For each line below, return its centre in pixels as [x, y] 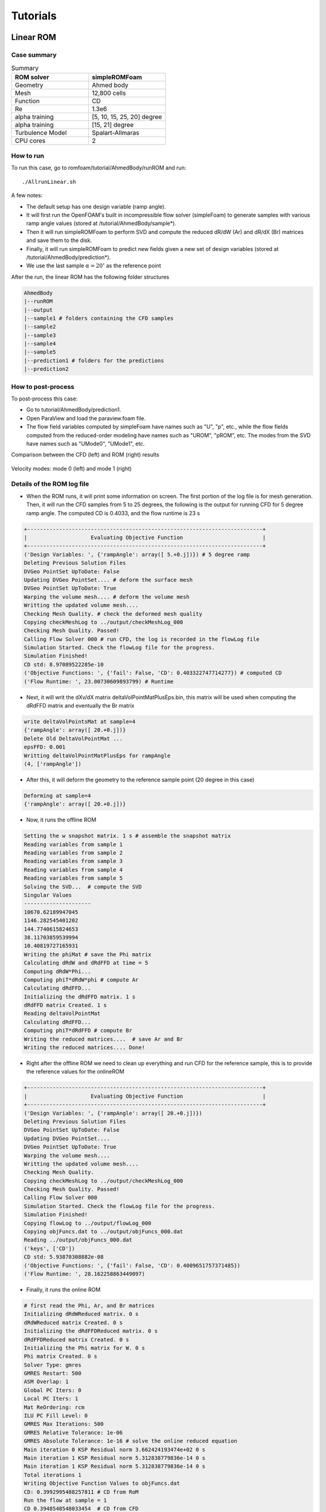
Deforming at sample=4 [57, 796]
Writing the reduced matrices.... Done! [84, 1048]
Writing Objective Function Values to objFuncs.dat [102, 1484]
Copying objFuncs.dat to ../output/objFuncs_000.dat [104, 1232]
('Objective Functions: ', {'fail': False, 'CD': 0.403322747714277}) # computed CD [153, 673]
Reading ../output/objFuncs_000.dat [78, 1240]
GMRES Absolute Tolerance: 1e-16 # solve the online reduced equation [131, 1441]
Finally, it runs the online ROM [63, 1289]
